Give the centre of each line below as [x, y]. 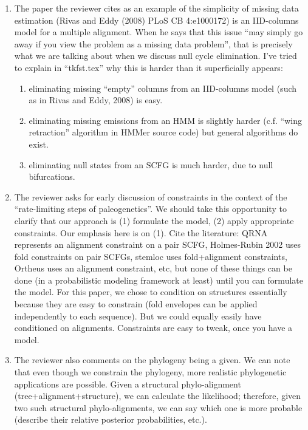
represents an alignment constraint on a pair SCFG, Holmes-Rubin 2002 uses [158, 244]
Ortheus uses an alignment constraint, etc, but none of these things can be [153, 268]
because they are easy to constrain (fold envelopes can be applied [136, 304]
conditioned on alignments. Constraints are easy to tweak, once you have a [153, 328]
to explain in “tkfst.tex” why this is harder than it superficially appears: [149, 67]
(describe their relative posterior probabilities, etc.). [111, 419]
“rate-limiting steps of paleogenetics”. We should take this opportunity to [150, 209]
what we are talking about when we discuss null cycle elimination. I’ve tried [156, 56]
